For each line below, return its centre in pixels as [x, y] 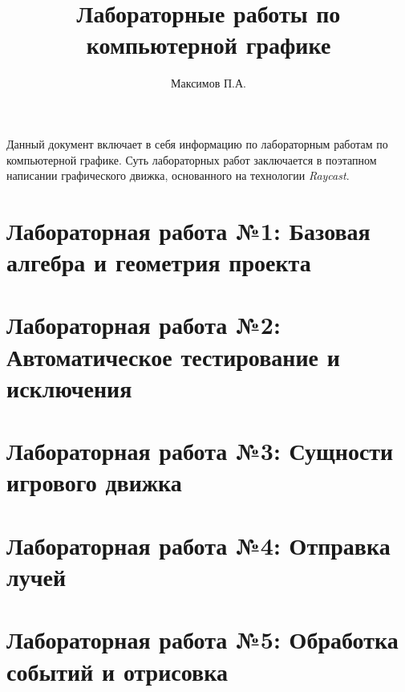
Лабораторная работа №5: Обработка [202, 639]
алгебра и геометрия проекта [159, 262]
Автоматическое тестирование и [173, 356]
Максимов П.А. [209, 83]
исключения [69, 387]
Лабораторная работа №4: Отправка [198, 545]
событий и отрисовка [117, 671]
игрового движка [94, 482]
